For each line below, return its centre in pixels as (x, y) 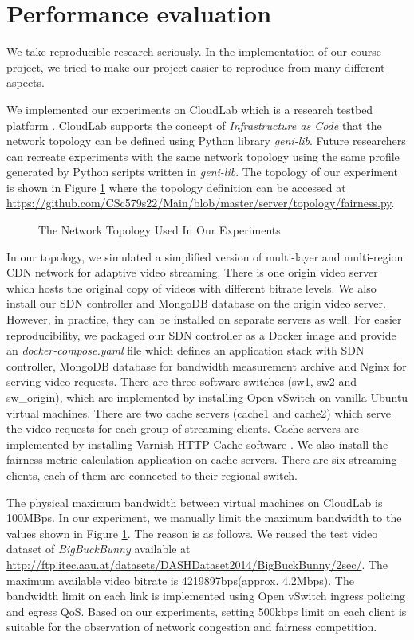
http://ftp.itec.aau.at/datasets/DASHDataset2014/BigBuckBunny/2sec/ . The (197, 564)
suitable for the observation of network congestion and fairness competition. (192, 627)
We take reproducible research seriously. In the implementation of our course (194, 51)
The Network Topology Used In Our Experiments (160, 230)
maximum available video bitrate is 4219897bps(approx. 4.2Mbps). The (180, 580)
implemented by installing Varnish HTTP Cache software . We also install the (197, 444)
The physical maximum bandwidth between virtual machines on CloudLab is (195, 502)
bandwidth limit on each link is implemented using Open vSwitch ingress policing (206, 596)
